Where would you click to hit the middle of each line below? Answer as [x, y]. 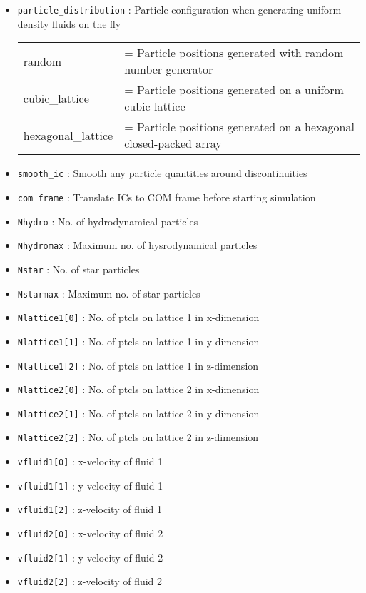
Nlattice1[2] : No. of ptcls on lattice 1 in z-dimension [138, 365]
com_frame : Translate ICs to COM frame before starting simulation [167, 197]
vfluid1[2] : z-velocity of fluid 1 [90, 509]
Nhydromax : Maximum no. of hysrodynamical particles [137, 245]
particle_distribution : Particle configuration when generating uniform [179, 9]
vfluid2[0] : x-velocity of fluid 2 [90, 533]
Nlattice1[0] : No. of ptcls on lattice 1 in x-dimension [138, 317]
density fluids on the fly [69, 23]
